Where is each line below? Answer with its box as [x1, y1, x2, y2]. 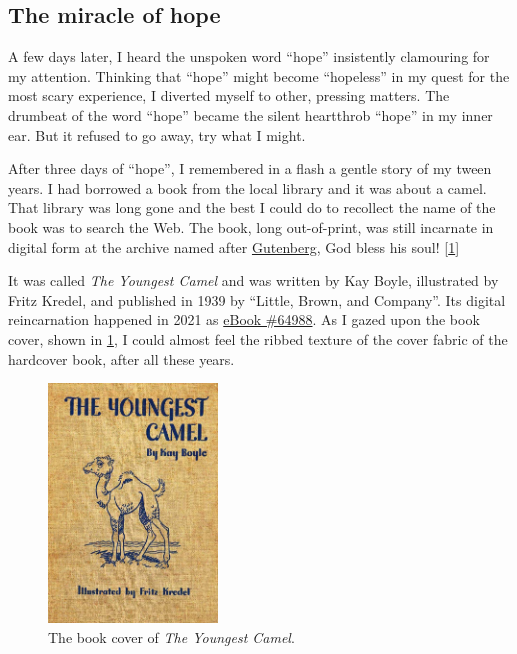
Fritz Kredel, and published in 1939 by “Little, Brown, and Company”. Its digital [8, 289, 506, 310]
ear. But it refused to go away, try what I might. [8, 124, 306, 145]
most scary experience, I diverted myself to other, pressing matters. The [8, 85, 450, 106]
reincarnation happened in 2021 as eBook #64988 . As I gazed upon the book [8, 309, 480, 330]
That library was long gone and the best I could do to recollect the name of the [8, 197, 496, 218]
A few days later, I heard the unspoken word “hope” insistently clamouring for [8, 46, 490, 67]
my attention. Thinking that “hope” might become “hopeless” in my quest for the [8, 65, 510, 86]
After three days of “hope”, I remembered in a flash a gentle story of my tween [8, 158, 492, 179]
